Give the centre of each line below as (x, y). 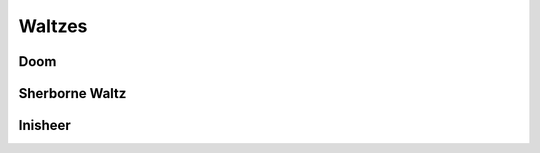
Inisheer (45, 125)
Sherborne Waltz (72, 93)
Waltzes (53, 26)
